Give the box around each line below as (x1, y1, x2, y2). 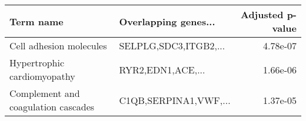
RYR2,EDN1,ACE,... (119, 62, 205, 76)
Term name (9, 14, 64, 28)
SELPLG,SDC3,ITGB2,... (119, 39, 225, 52)
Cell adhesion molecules (9, 39, 107, 52)
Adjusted (240, 8, 284, 21)
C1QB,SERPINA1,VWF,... (119, 93, 231, 107)
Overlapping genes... (119, 14, 215, 28)
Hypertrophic (9, 56, 65, 69)
